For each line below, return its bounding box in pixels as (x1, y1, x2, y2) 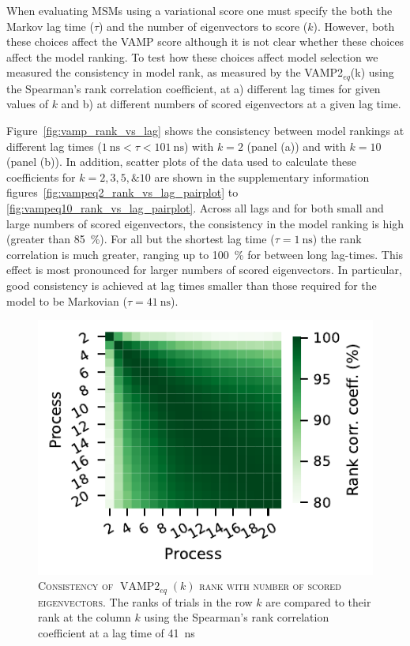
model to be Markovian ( (6, 292, 127, 309)
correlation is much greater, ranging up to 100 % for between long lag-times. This (6, 246, 404, 262)
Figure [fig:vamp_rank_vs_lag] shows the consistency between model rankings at (6, 122, 404, 139)
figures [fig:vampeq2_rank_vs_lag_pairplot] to (6, 184, 239, 201)
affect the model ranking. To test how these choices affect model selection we (6, 48, 378, 65)
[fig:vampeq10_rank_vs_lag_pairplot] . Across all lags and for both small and (6, 199, 384, 216)
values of (6, 96, 48, 112)
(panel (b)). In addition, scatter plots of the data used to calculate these (6, 153, 356, 170)
